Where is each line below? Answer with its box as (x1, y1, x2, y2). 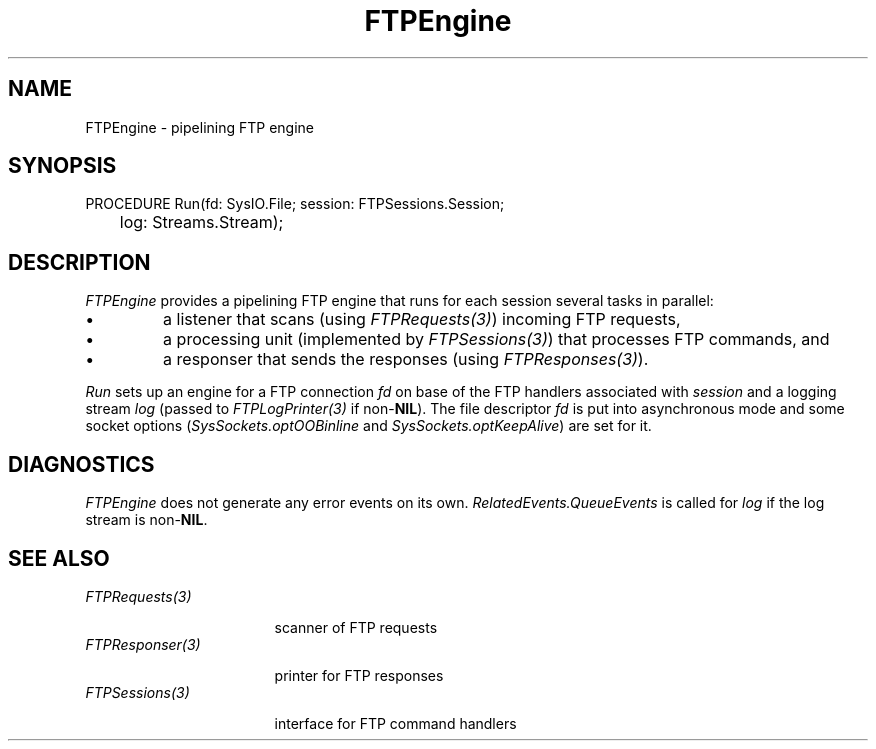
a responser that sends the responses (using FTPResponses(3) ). (163, 349, 649, 370)
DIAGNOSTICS (8, 451, 155, 477)
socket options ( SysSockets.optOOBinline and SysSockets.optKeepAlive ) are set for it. (85, 417, 652, 435)
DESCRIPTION (8, 249, 151, 275)
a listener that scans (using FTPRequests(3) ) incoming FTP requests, (163, 309, 681, 330)
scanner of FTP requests (274, 618, 438, 636)
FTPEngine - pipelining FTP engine (85, 118, 315, 136)
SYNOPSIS (8, 153, 117, 179)
